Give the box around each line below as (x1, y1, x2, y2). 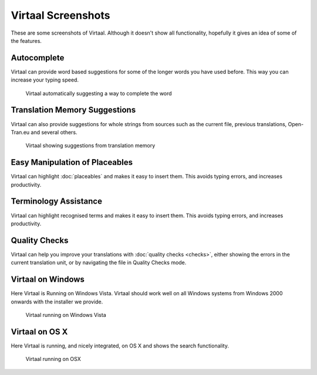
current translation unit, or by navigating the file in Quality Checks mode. (11, 259, 187, 266)
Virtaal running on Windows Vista (25, 311, 107, 318)
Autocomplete (11, 53, 65, 63)
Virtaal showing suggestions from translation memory (25, 142, 156, 149)
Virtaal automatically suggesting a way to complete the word (25, 90, 173, 97)
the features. (11, 37, 42, 44)
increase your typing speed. (11, 76, 79, 83)
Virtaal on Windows (11, 275, 85, 285)
